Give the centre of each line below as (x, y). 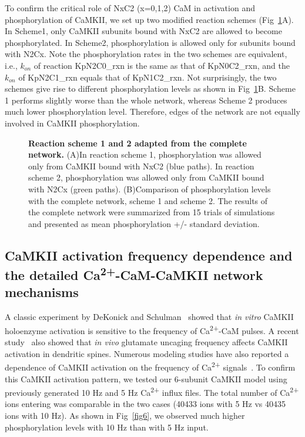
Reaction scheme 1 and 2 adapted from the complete (138, 143)
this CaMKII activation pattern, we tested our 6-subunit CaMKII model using (146, 378)
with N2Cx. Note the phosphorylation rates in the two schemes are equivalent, (146, 54)
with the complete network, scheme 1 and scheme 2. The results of (148, 200)
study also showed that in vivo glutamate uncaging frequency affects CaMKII (146, 342)
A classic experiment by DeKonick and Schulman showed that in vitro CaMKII (149, 317)
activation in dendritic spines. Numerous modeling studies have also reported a (147, 353)
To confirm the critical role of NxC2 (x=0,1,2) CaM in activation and (130, 8)
